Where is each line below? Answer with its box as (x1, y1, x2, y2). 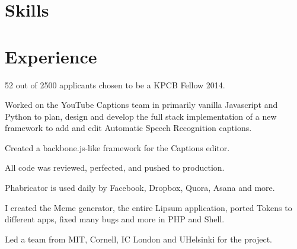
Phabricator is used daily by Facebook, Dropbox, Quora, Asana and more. (5, 181, 275, 194)
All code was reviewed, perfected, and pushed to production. (5, 161, 225, 174)
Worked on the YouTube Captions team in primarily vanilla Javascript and (5, 98, 278, 111)
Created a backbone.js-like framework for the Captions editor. (5, 141, 230, 154)
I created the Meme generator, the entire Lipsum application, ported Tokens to (5, 201, 292, 213)
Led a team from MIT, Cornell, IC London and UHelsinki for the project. (5, 232, 272, 245)
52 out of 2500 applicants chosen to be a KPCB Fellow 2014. (5, 78, 225, 91)
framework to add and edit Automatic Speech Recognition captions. (5, 122, 252, 134)
